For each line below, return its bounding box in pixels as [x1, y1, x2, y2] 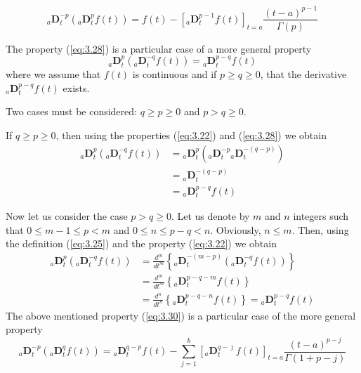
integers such [293, 209, 349, 223]
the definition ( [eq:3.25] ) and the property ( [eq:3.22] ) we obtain [6, 236, 277, 251]
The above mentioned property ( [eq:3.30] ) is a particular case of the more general [6, 308, 356, 322]
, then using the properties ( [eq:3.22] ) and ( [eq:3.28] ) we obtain [55, 127, 327, 142]
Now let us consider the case [6, 209, 128, 223]
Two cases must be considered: [6, 104, 137, 119]
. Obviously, [210, 222, 261, 237]
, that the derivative [260, 67, 347, 81]
